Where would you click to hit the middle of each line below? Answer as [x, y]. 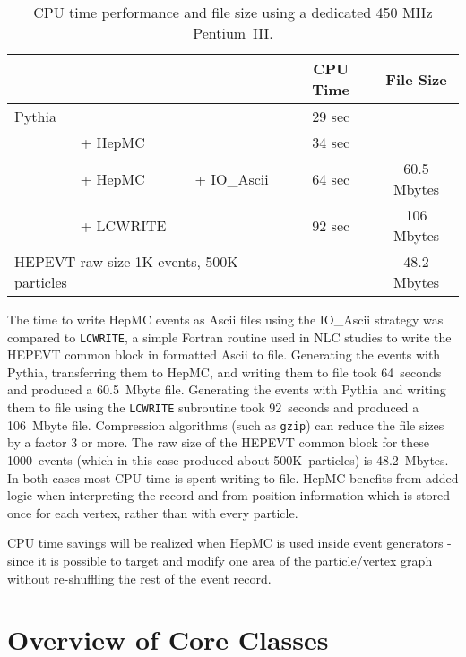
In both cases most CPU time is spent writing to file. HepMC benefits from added [233, 477]
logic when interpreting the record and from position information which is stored [229, 495]
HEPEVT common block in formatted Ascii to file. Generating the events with [224, 354]
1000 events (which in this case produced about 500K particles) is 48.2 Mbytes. [228, 459]
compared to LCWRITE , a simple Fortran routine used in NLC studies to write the [229, 337]
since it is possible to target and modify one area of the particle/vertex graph [220, 560]
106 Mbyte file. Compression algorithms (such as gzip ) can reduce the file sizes [226, 424]
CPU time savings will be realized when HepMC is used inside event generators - [229, 543]
